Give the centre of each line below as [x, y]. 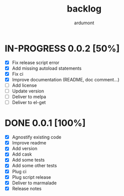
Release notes [27, 188]
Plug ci [19, 171]
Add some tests [28, 160]
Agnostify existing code [37, 137]
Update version [28, 91]
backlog [84, 9]
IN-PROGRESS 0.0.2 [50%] [62, 48]
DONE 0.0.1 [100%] [45, 123]
